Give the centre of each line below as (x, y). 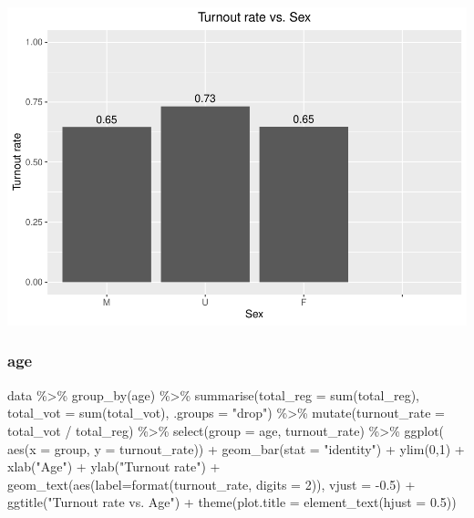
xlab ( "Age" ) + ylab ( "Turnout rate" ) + (114, 466)
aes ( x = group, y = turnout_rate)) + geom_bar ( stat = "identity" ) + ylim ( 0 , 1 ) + (236, 448)
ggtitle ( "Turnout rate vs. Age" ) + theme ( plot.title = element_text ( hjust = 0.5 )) (232, 502)
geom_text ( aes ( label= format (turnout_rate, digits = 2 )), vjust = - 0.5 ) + (211, 484)
